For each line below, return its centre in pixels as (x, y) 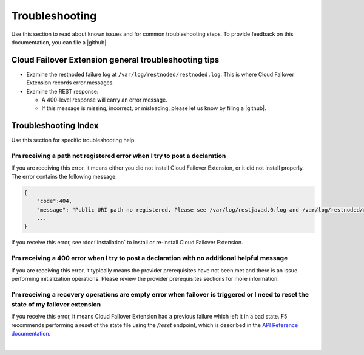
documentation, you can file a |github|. (60, 42)
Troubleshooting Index (55, 126)
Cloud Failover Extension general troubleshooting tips (115, 60)
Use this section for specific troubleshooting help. (74, 140)
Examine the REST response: (62, 91)
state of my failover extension (56, 304)
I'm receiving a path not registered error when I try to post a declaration (119, 156)
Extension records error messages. (70, 83)
